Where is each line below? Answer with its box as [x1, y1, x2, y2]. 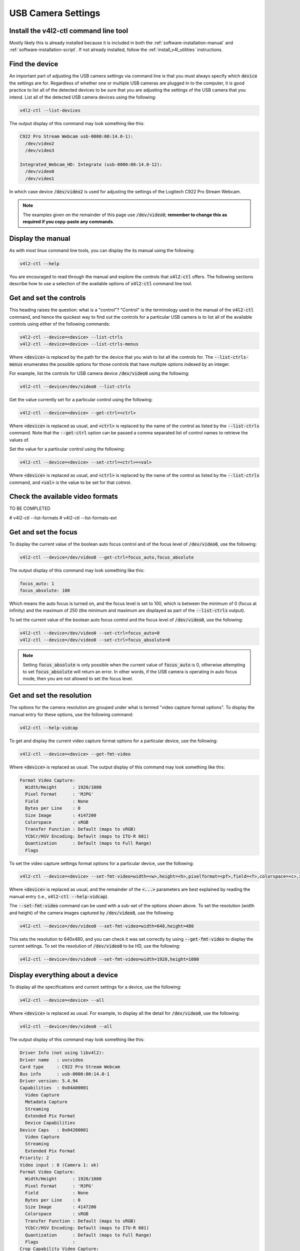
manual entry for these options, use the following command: [9, 711, 133, 718]
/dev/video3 [25, 148, 54, 154]
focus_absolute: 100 [19, 588, 70, 593]
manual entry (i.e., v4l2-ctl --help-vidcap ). [9, 893, 109, 899]
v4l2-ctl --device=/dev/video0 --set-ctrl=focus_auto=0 [19, 630, 160, 636]
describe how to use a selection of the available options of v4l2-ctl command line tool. [9, 281, 192, 287]
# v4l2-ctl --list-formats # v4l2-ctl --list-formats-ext [9, 514, 117, 520]
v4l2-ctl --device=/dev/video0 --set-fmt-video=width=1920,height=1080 [19, 956, 199, 962]
